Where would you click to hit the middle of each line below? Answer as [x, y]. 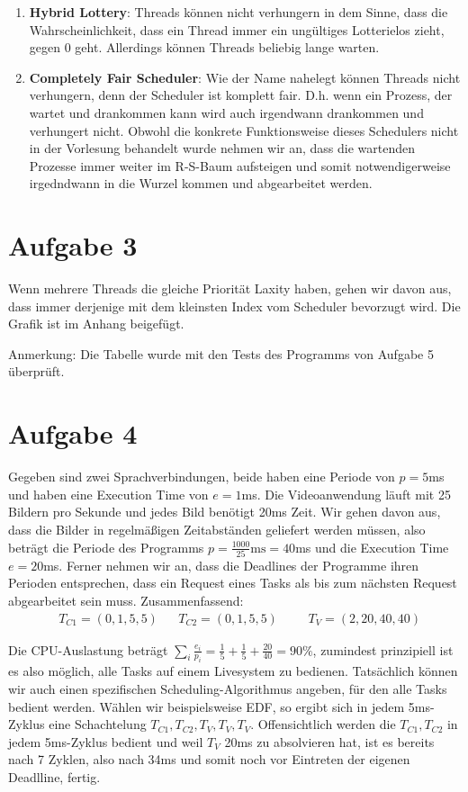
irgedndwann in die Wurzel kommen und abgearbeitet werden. [201, 183]
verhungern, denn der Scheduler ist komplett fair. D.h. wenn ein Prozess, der [241, 95]
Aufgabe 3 [73, 245]
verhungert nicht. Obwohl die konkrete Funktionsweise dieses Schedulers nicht [244, 130]
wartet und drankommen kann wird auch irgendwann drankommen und [226, 112]
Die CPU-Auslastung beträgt [88, 649]
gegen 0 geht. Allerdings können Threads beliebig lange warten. [204, 47]
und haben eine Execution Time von [108, 494]
